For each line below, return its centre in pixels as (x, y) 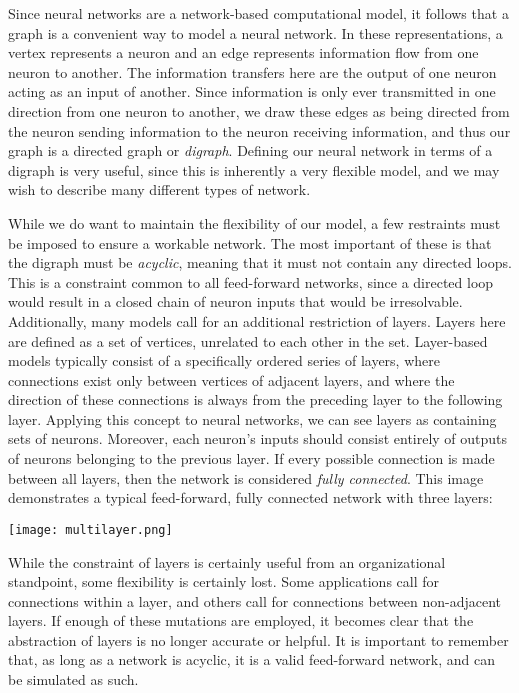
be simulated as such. (73, 679)
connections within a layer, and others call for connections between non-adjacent (255, 600)
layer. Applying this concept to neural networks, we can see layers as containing (252, 418)
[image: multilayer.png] (90, 529)
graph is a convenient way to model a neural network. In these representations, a (255, 32)
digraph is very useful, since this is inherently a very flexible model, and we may (254, 169)
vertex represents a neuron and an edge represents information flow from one (243, 52)
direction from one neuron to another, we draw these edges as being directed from (259, 110)
